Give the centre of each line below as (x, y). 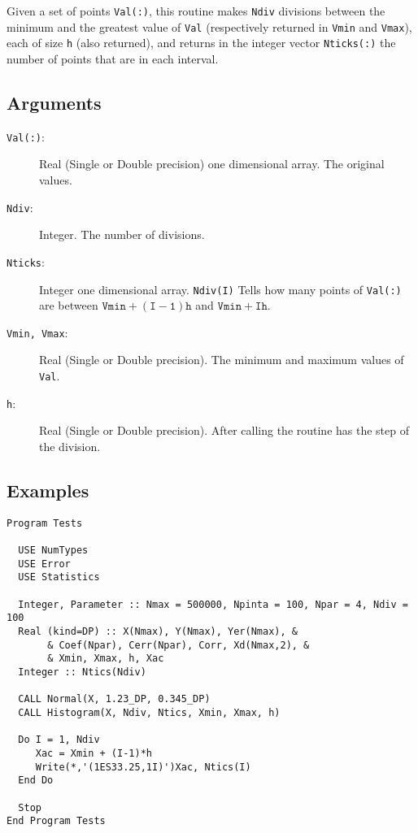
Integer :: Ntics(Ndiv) (82, 672)
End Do (36, 781)
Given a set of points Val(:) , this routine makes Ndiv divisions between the (196, 11)
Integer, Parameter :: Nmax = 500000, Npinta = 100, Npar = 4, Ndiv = (213, 604)
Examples (48, 490)
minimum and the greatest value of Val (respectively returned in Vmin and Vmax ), (209, 26)
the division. (70, 446)
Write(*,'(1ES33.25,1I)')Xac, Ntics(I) (143, 767)
